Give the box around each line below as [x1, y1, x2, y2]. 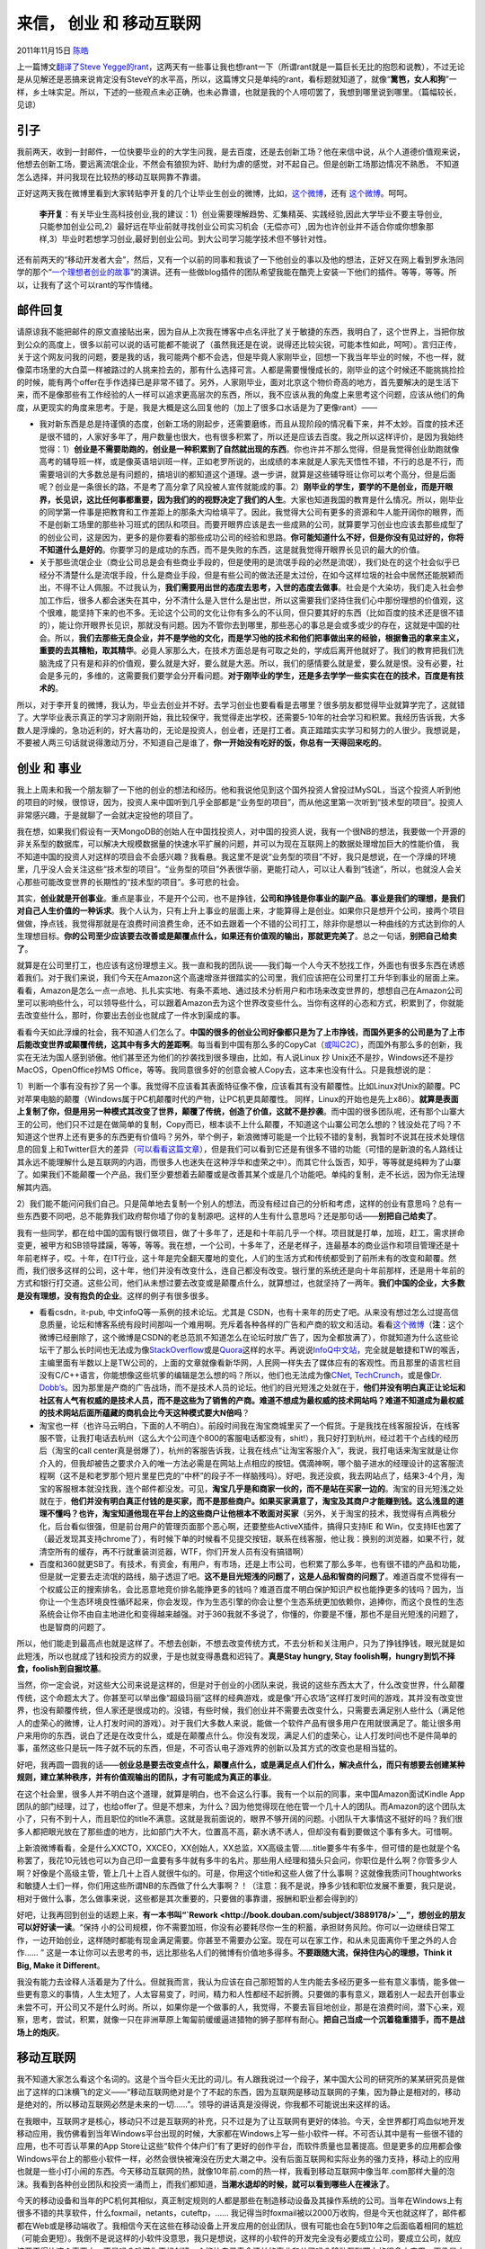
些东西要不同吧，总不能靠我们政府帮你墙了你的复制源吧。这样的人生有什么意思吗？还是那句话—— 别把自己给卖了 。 [16, 1211, 442, 1222]
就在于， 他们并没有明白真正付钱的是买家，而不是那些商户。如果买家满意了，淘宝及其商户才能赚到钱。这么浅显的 [39, 1495, 456, 1506]
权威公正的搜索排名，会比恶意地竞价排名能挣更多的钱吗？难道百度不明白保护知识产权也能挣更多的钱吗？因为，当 [46, 1583, 464, 1594]
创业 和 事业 [16, 760, 82, 775]
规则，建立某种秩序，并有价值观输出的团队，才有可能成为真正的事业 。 [16, 1772, 277, 1783]
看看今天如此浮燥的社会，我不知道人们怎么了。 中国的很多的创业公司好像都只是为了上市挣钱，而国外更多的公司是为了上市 [16, 1026, 465, 1037]
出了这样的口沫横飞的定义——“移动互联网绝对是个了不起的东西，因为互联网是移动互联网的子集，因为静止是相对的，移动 [16, 2086, 462, 2097]
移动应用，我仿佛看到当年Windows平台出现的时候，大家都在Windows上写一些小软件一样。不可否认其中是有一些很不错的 [16, 2128, 463, 2139]
